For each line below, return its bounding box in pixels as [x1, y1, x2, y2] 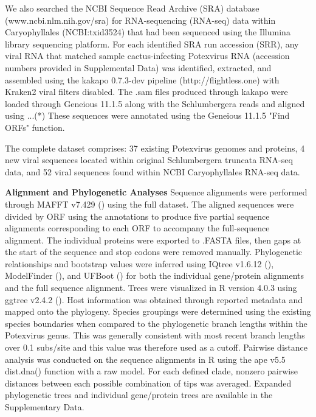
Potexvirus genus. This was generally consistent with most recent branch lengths [5, 329, 305, 342]
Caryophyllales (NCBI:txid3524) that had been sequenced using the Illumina [5, 26, 290, 38]
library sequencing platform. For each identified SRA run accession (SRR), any [5, 37, 299, 50]
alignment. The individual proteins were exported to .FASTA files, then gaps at [5, 233, 301, 246]
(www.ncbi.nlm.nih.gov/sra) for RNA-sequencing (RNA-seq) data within [5, 13, 276, 26]
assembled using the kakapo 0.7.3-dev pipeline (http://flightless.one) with [5, 73, 280, 86]
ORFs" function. [5, 121, 65, 133]
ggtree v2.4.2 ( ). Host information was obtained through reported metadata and [5, 293, 303, 306]
